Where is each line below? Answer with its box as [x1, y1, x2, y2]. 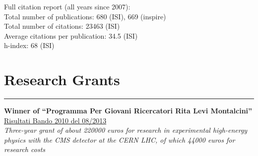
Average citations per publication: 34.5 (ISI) [4, 30, 138, 41]
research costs [4, 144, 46, 155]
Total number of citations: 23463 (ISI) [4, 21, 120, 31]
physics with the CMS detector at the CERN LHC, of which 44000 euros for [4, 134, 235, 145]
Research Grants [4, 69, 120, 90]
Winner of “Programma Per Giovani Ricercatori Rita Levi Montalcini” [4, 105, 253, 116]
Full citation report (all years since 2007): [4, 1, 130, 11]
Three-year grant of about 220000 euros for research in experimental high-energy [4, 125, 248, 135]
